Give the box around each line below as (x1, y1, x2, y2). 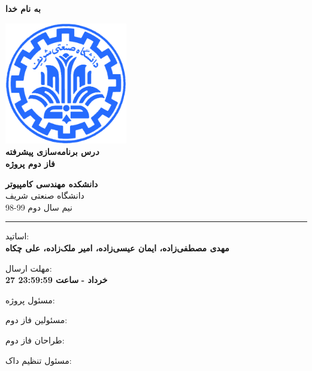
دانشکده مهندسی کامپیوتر (5, 177, 98, 190)
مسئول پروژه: (5, 293, 55, 306)
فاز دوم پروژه (5, 157, 55, 169)
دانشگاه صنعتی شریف (5, 189, 84, 202)
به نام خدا (5, 2, 41, 14)
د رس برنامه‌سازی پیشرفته (5, 145, 99, 158)
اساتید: (5, 230, 29, 242)
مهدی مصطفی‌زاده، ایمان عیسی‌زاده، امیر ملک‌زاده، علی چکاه (5, 241, 229, 254)
